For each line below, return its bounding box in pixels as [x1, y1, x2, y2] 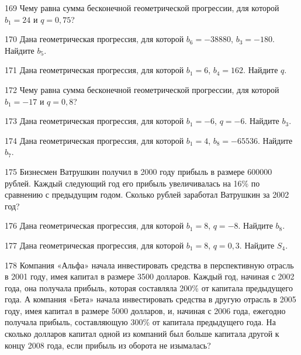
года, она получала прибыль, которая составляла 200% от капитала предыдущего [5, 281, 293, 294]
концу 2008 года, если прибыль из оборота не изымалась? [5, 339, 211, 351]
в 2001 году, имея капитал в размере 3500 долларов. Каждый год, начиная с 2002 [5, 270, 295, 282]
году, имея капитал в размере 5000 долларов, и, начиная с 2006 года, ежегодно [5, 304, 286, 316]
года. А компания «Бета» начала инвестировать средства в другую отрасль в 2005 [5, 293, 296, 305]
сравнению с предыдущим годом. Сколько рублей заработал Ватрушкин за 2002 [5, 188, 289, 201]
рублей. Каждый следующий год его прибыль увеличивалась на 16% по [5, 177, 260, 189]
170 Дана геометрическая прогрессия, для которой [5, 33, 184, 45]
